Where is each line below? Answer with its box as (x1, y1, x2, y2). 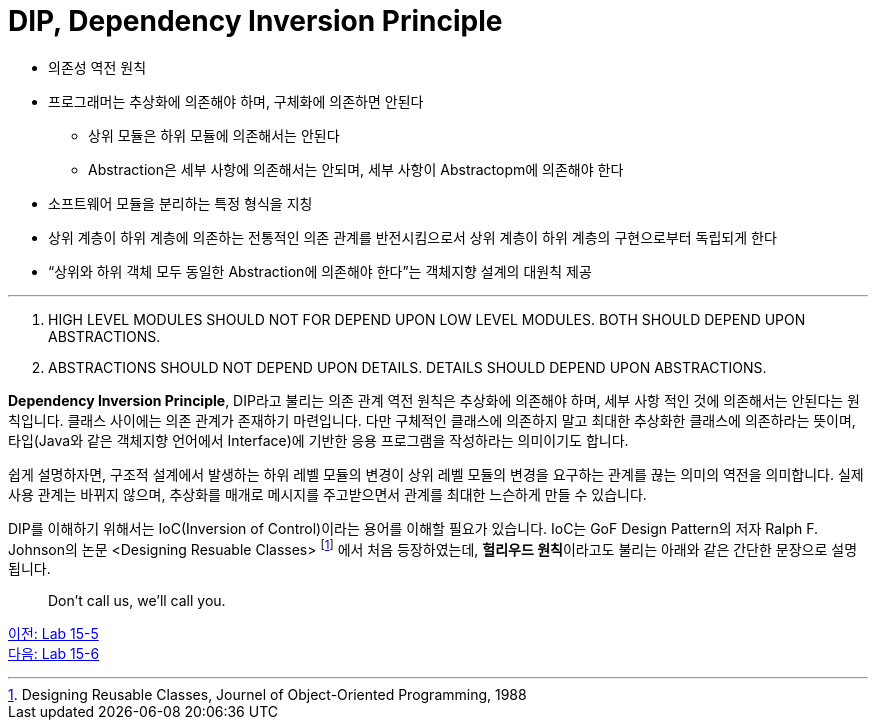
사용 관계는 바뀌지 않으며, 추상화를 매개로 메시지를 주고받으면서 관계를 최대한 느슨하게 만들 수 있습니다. (8, 485, 647, 503)
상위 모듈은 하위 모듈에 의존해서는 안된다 (88, 126, 340, 144)
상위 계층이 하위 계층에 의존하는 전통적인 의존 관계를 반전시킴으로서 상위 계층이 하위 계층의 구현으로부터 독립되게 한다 (48, 228, 777, 246)
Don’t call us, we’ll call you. (48, 592, 226, 610)
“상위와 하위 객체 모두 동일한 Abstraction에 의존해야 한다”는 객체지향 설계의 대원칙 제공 (48, 262, 592, 280)
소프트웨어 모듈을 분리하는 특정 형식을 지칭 (48, 194, 313, 212)
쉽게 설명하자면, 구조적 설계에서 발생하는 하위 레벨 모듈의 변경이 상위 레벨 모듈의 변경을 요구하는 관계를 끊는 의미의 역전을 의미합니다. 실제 (8, 465, 864, 483)
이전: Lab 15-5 (8, 625, 99, 643)
